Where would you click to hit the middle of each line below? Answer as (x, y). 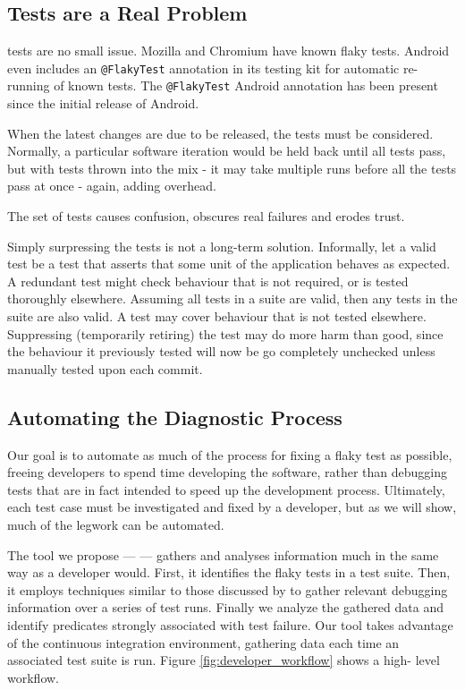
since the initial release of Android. (103, 103)
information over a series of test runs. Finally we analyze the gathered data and (225, 607)
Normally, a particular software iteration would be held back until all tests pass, (227, 151)
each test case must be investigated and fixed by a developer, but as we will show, (232, 507)
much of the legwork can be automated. (116, 524)
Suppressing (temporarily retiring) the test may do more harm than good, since (225, 333)
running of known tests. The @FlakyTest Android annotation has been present (223, 85)
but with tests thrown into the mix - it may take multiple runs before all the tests (232, 168)
